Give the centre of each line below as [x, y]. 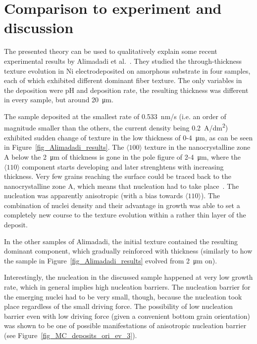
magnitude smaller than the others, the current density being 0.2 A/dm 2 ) [116, 127]
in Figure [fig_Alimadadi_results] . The [64, 147]
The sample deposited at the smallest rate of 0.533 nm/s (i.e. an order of [115, 116]
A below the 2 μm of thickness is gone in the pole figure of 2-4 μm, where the [123, 156]
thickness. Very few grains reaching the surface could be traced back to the [118, 176]
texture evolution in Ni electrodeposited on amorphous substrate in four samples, [127, 70]
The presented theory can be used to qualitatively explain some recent [111, 51]
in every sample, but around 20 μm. [59, 100]
